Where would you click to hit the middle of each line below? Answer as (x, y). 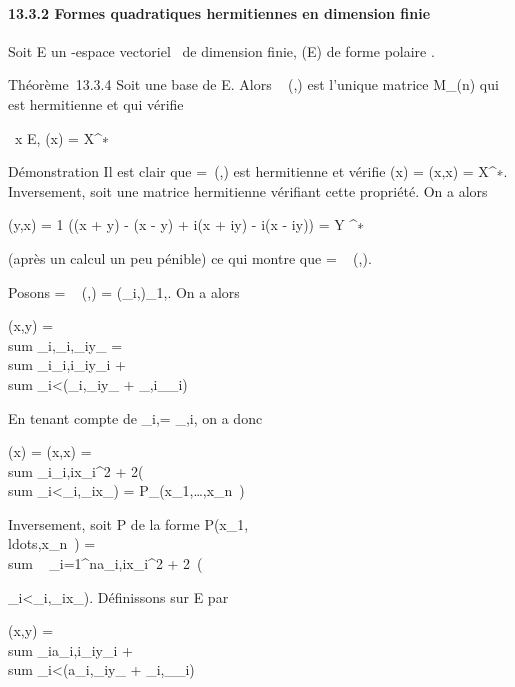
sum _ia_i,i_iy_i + (70, 649)
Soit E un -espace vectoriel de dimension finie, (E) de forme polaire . (221, 50)
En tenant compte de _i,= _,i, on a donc (135, 417)
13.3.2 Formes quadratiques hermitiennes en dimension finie (219, 12)
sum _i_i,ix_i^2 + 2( (76, 470)
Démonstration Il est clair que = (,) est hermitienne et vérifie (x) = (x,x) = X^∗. (258, 171)
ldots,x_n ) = (52, 543)
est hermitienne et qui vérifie (96, 103)
